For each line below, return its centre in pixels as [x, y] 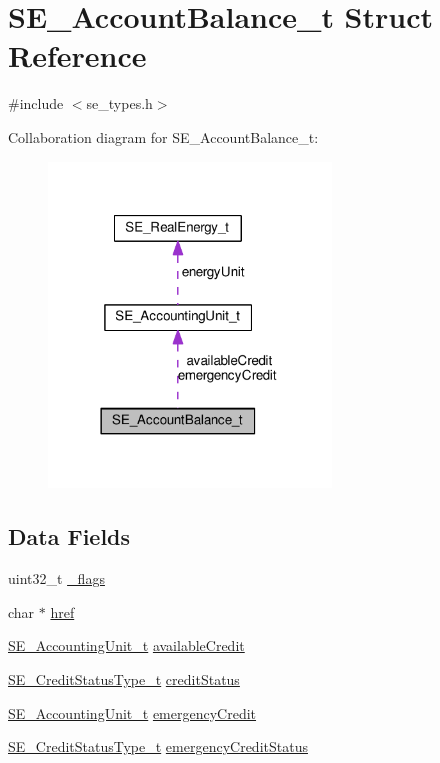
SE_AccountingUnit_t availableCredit [126, 645]
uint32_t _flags [56, 578]
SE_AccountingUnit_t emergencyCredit [132, 712]
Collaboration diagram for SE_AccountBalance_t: [163, 136]
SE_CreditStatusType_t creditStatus [124, 678]
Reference [77, 55]
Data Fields [69, 536]
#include [36, 103]
